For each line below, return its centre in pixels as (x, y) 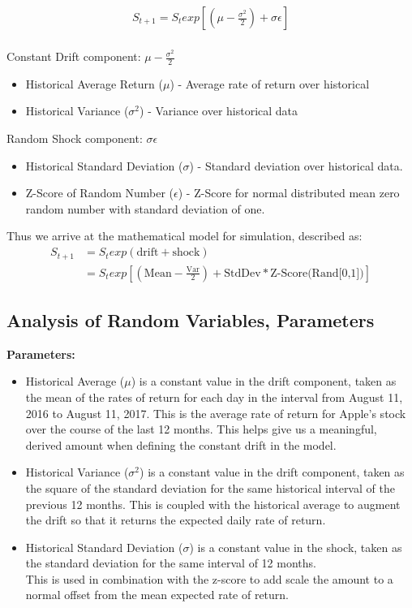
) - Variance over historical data (219, 111)
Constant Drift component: (74, 56)
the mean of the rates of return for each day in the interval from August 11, (214, 397)
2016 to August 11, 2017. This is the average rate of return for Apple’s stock (216, 413)
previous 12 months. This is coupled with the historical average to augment (213, 504)
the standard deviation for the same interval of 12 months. (171, 563)
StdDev (242, 273)
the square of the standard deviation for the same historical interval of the (210, 487)
